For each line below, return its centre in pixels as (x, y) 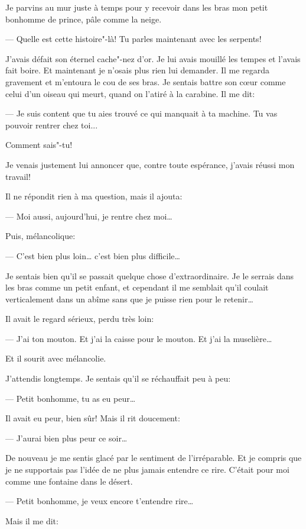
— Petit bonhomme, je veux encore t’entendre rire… (100, 501)
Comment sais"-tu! (39, 145)
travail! (18, 176)
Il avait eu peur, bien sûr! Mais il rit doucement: (93, 418)
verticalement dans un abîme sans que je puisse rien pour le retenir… (129, 299)
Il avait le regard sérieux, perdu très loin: (80, 319)
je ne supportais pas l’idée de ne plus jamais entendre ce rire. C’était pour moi (147, 470)
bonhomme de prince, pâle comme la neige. (84, 19)
